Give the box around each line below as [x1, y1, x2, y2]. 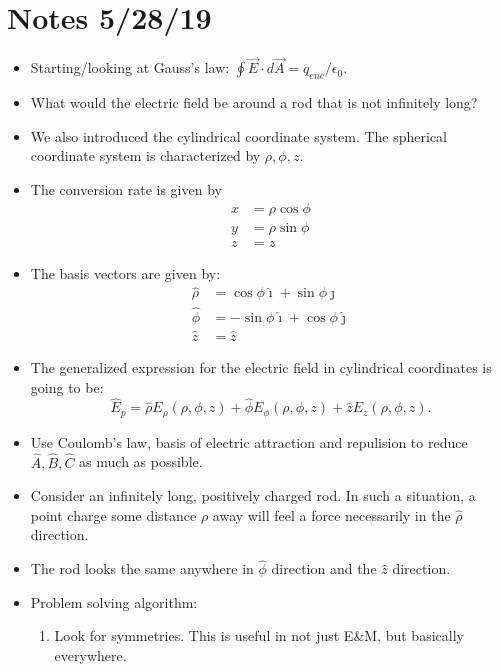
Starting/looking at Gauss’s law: [30, 57, 230, 78]
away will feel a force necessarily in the [212, 504, 451, 525]
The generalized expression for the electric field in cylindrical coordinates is [30, 356, 492, 377]
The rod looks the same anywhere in [30, 558, 254, 579]
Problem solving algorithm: [30, 591, 198, 612]
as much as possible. [79, 451, 203, 472]
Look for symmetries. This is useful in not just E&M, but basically [54, 625, 464, 646]
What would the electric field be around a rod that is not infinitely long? [30, 92, 478, 113]
